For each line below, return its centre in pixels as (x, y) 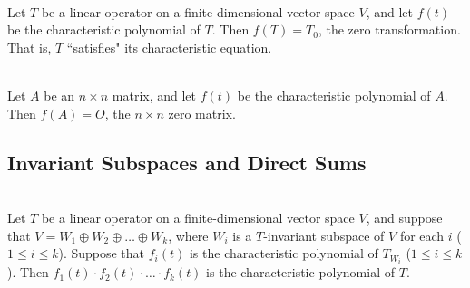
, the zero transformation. (389, 29)
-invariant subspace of (324, 235)
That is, (29, 47)
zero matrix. (202, 113)
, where (188, 235)
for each (422, 235)
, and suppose (404, 217)
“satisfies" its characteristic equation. (169, 47)
